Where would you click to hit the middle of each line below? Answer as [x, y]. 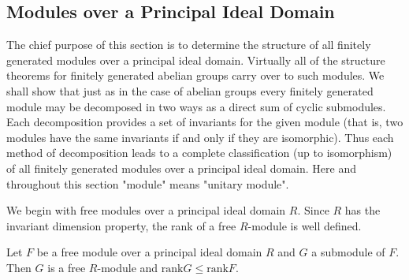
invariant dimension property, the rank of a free [121, 225]
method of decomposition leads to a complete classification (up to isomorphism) [199, 153]
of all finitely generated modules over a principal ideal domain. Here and [181, 168]
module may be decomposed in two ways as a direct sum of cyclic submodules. [196, 106]
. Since [313, 210]
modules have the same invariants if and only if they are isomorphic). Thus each [200, 137]
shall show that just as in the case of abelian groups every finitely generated [190, 90]
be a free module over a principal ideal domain [149, 252]
